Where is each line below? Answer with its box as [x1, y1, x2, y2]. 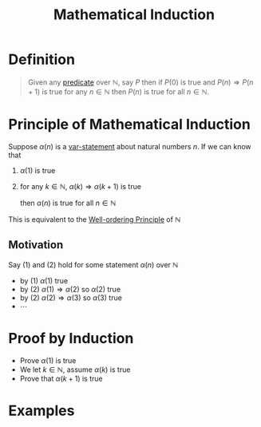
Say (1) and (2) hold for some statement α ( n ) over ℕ [8, 259, 179, 269]
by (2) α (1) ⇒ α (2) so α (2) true [19, 284, 121, 294]
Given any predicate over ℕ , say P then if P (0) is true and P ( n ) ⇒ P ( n [27, 77, 254, 87]
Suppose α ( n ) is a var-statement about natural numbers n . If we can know [8, 141, 251, 151]
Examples [8, 401, 75, 420]
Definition [8, 50, 76, 69]
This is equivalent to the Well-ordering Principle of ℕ [8, 214, 181, 224]
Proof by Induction [8, 329, 134, 347]
